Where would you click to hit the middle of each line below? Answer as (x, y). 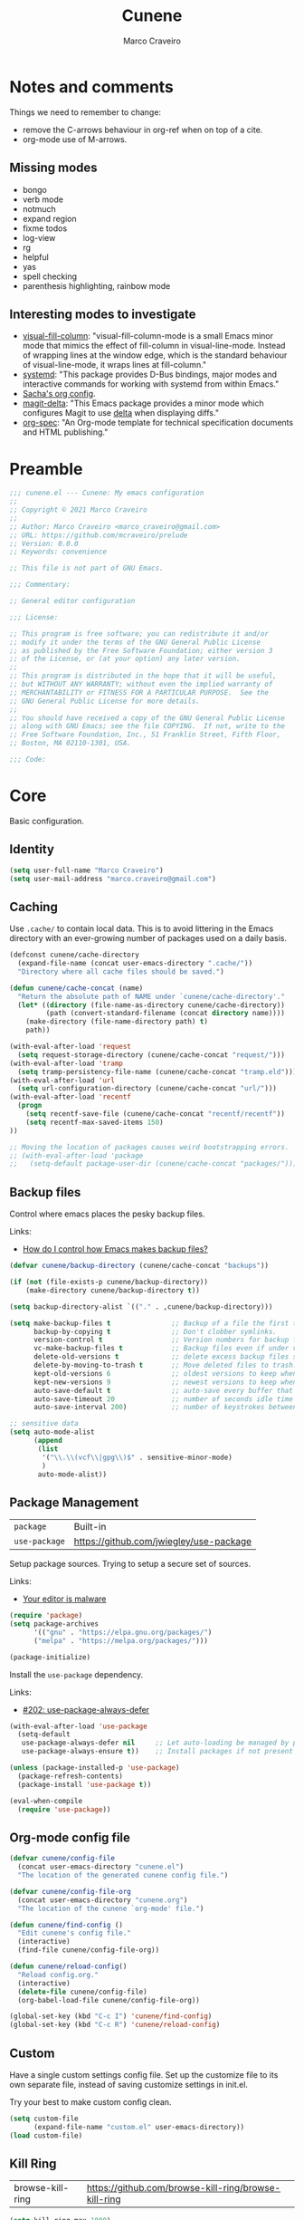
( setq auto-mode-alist (52, 1432)
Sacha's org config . (59, 394)
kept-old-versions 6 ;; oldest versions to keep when (165, 1373)
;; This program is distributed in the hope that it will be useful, (143, 676)
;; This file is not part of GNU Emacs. (87, 568)
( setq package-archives (54, 1624)
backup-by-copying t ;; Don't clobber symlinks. (155, 1331)
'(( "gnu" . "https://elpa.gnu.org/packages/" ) (123, 1632)
